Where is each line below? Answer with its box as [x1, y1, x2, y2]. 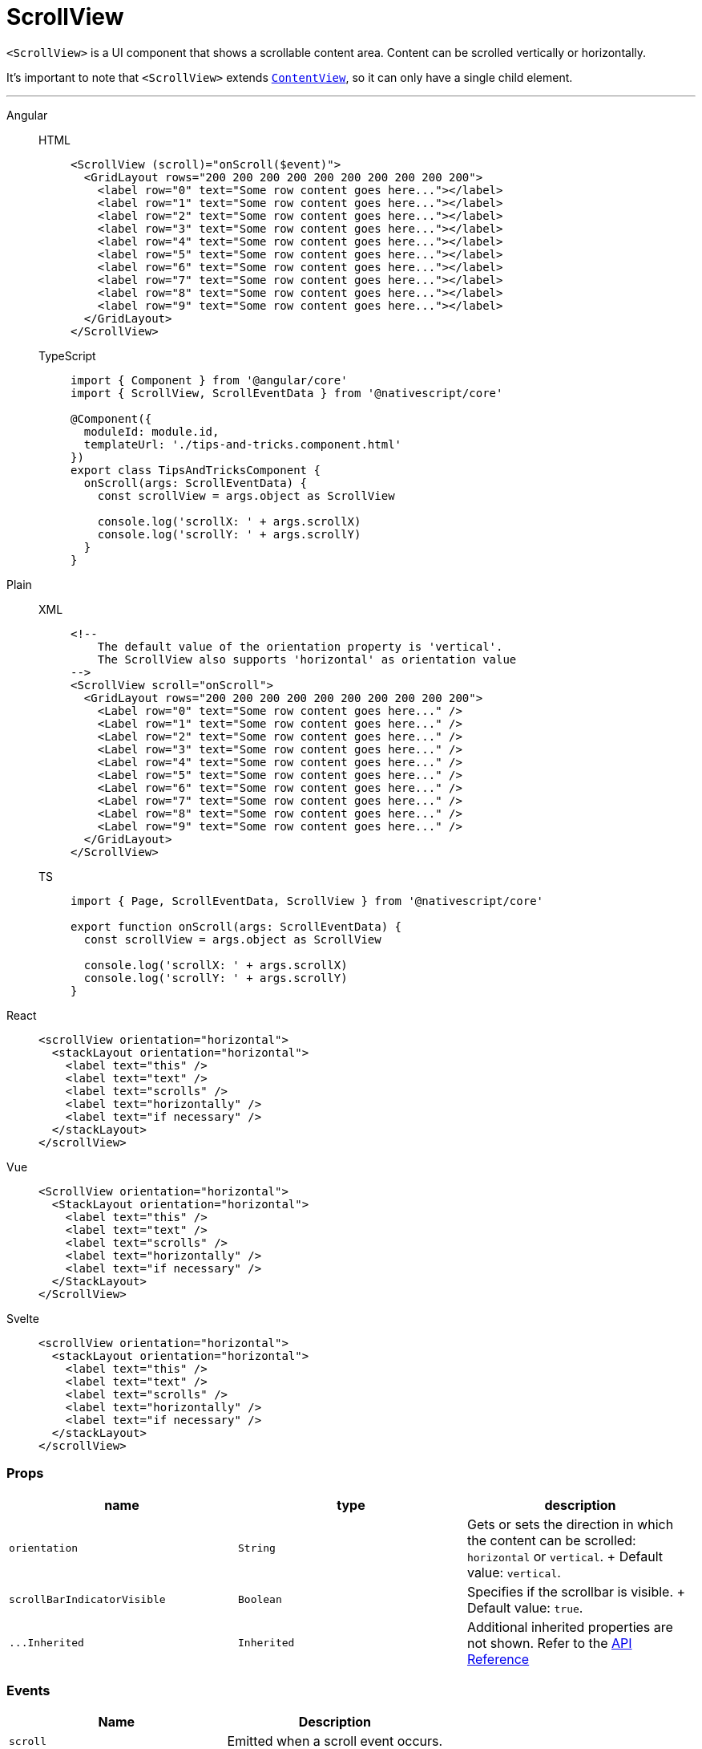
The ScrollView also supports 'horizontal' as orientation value [97, 652, 517, 666]
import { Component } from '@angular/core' [71, 373, 348, 387]
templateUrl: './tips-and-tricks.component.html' [83, 437, 402, 451]
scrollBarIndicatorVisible [9, 1593, 166, 1605]
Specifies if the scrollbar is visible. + [466, 1583, 686, 1600]
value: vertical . [466, 1564, 561, 1581]
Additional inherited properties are [466, 1618, 673, 1635]
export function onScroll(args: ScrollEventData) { [71, 919, 402, 933]
